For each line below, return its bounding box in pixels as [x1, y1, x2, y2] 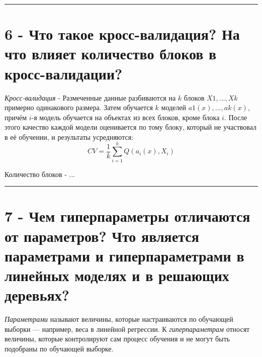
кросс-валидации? [5, 63, 123, 83]
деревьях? [5, 285, 69, 305]
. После [224, 112, 247, 122]
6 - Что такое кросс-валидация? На [5, 24, 240, 44]
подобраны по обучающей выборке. [5, 343, 114, 353]
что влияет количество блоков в [5, 43, 217, 64]
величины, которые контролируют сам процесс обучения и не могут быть [5, 333, 230, 344]
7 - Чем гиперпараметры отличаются [5, 206, 250, 226]
